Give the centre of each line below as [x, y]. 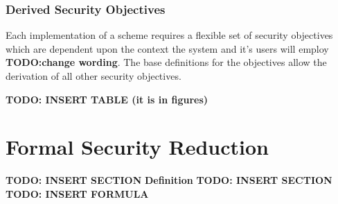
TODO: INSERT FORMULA [77, 193]
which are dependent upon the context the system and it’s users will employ [167, 48]
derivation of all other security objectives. [94, 76]
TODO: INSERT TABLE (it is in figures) [107, 99]
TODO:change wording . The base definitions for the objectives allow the [166, 62]
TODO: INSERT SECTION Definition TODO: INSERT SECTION [169, 180]
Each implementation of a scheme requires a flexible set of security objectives [169, 35]
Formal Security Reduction [137, 147]
